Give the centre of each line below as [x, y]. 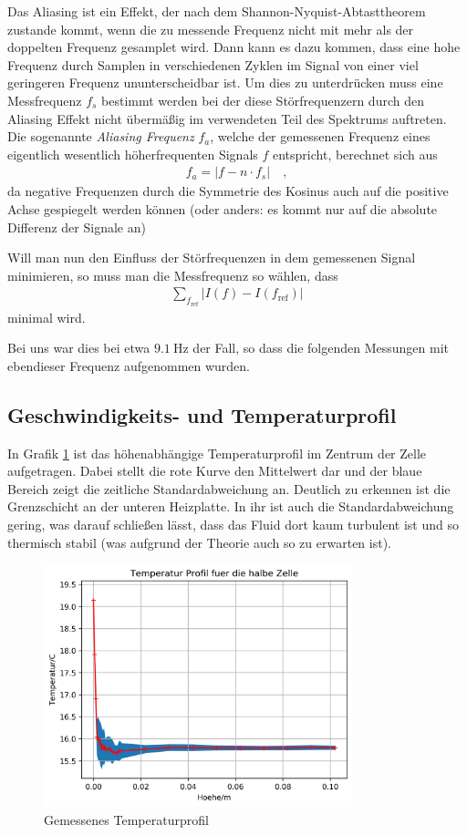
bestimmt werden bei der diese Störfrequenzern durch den [263, 100]
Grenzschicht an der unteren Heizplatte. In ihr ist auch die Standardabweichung [231, 506]
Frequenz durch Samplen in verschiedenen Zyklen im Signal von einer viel [213, 64]
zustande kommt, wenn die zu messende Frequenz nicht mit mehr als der [211, 29]
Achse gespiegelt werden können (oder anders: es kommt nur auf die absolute [223, 208]
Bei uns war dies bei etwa [79, 348]
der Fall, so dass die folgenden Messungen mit [321, 348]
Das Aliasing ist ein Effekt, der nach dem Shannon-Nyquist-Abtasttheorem [217, 11]
